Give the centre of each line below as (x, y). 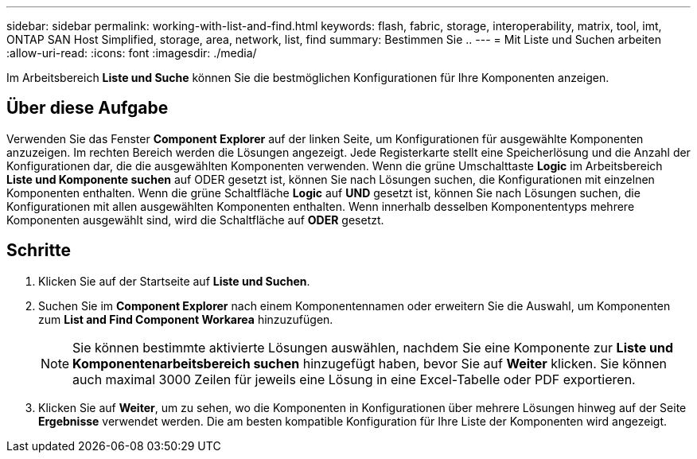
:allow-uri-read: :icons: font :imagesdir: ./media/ (132, 53)
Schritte (39, 251)
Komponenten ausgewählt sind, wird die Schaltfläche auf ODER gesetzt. (195, 220)
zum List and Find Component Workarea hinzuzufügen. (186, 319)
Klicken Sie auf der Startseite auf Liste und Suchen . (174, 281)
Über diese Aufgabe (88, 108)
